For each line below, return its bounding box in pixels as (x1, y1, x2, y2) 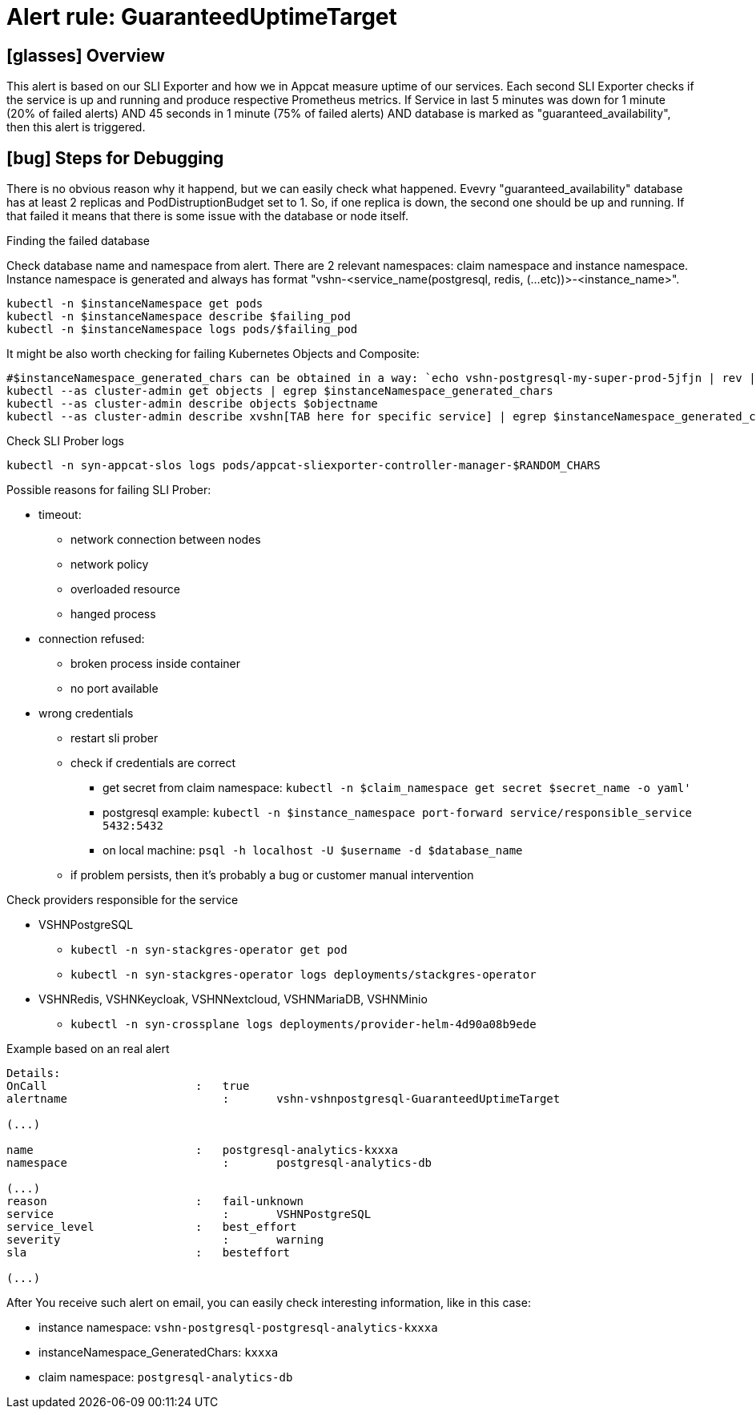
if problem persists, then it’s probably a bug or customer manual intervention (70, 868, 474, 882)
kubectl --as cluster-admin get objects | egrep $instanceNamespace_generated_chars (6, 384, 553, 398)
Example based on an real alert (6, 1042, 170, 1056)
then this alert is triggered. (6, 120, 146, 135)
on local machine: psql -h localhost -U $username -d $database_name (103, 843, 523, 858)
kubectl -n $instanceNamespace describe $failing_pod (6, 310, 351, 324)
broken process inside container (70, 657, 241, 671)
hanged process (70, 607, 156, 621)
